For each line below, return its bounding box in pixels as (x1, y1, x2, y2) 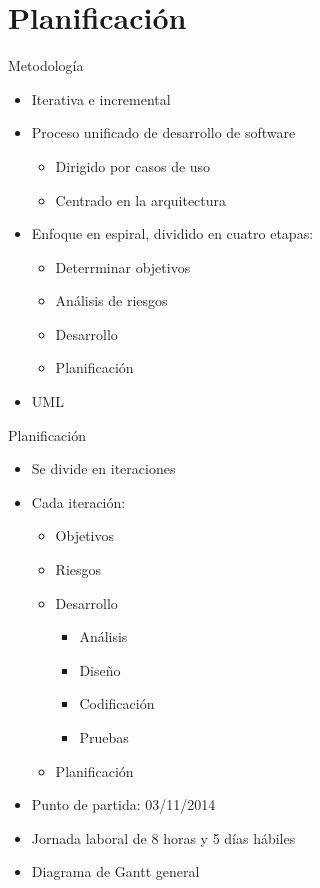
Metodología (8, 55, 84, 76)
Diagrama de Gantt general (31, 861, 200, 882)
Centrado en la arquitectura (55, 189, 227, 210)
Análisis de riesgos (55, 290, 168, 311)
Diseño (79, 659, 121, 680)
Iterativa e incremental (31, 88, 171, 109)
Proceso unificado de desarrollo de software (31, 122, 296, 143)
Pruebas (79, 727, 129, 747)
